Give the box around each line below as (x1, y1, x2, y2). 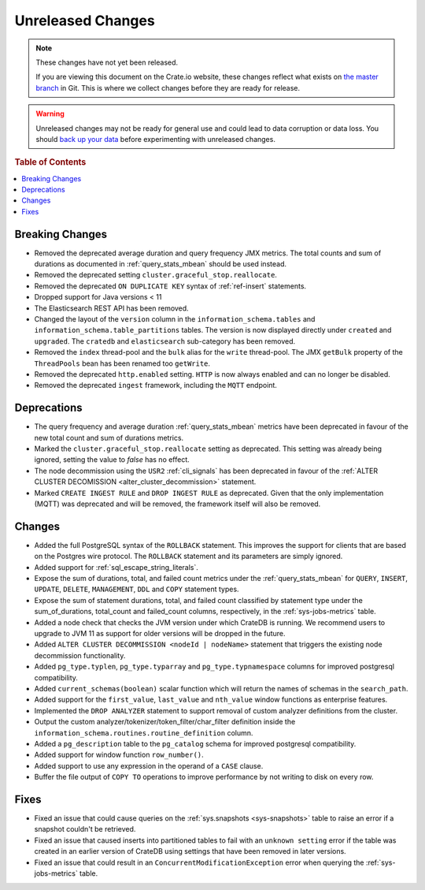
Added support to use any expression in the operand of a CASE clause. (34, 761, 264, 770)
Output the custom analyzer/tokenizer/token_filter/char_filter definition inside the (34, 717, 296, 727)
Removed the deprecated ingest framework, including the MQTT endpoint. (34, 381, 277, 390)
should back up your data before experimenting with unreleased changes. (35, 134, 275, 143)
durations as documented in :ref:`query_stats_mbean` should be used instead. (34, 259, 287, 269)
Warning (35, 109, 65, 118)
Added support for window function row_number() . (34, 750, 204, 760)
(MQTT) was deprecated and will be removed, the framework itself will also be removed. (34, 499, 321, 508)
